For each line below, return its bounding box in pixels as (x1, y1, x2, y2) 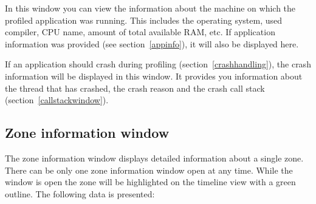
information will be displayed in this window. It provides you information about (5, 69, 303, 82)
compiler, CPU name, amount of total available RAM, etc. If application (5, 25, 275, 38)
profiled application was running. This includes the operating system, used (5, 13, 283, 26)
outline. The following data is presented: (5, 187, 155, 200)
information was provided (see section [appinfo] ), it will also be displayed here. (5, 37, 299, 50)
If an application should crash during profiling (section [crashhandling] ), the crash (5, 58, 311, 70)
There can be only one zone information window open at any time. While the (5, 163, 293, 176)
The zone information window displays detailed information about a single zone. (5, 151, 304, 164)
